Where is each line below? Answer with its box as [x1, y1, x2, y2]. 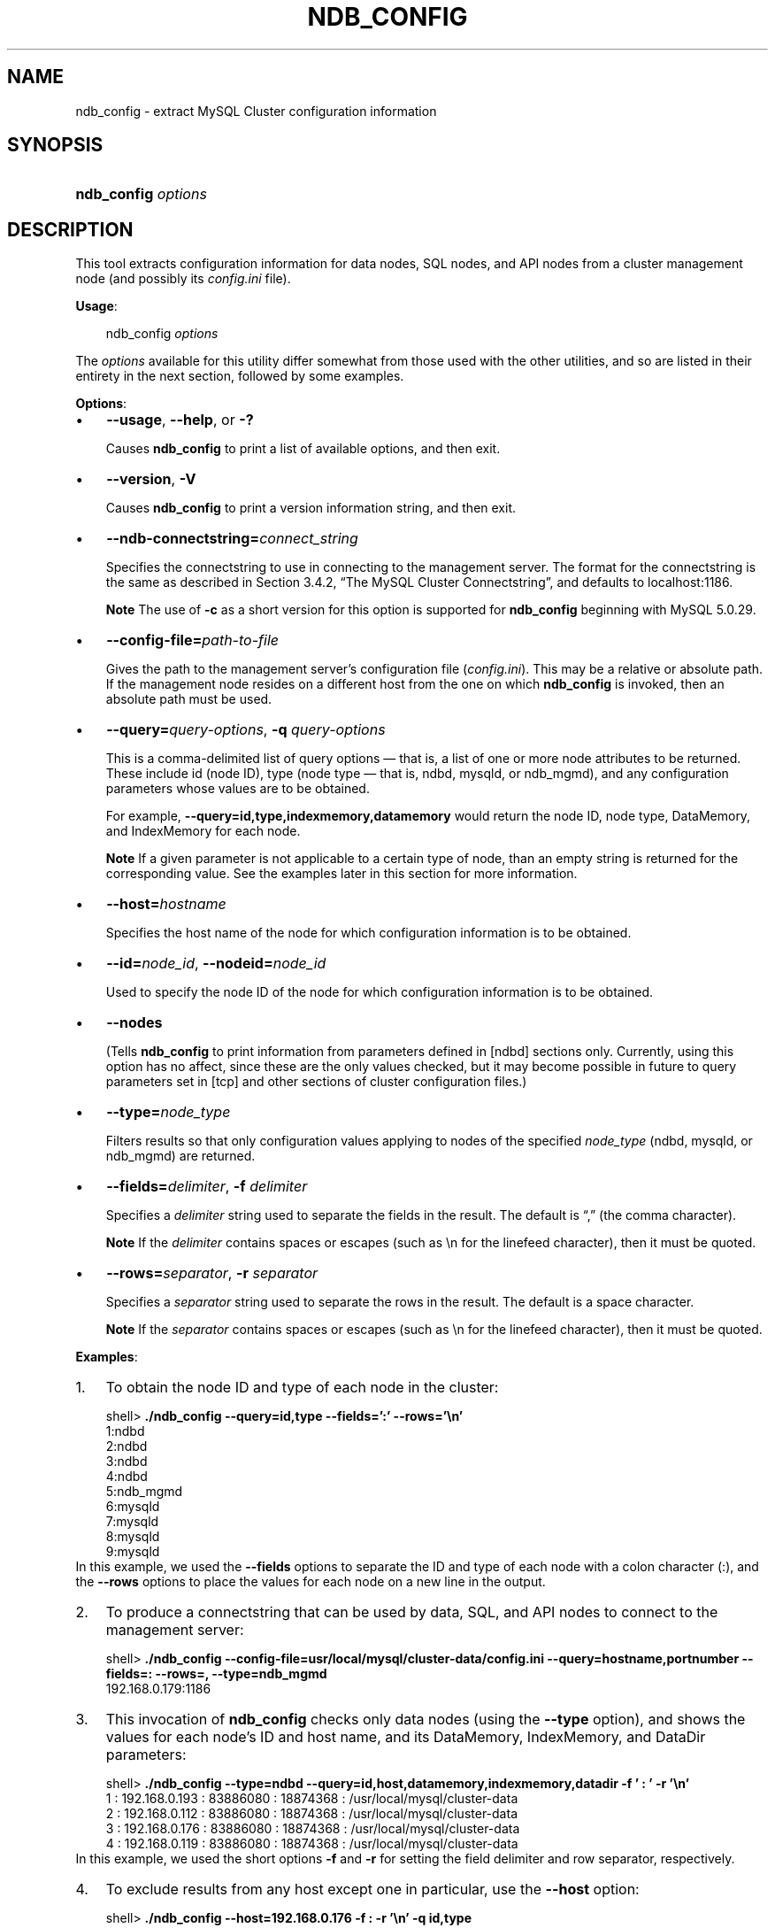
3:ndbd [105, 1454, 148, 1469]
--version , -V [106, 470, 196, 489]
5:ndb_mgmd [105, 1484, 183, 1500]
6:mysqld [105, 1499, 160, 1515]
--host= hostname [106, 895, 226, 914]
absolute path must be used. [105, 691, 272, 707]
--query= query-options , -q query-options [106, 721, 386, 739]
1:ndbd [105, 1423, 145, 1439]
